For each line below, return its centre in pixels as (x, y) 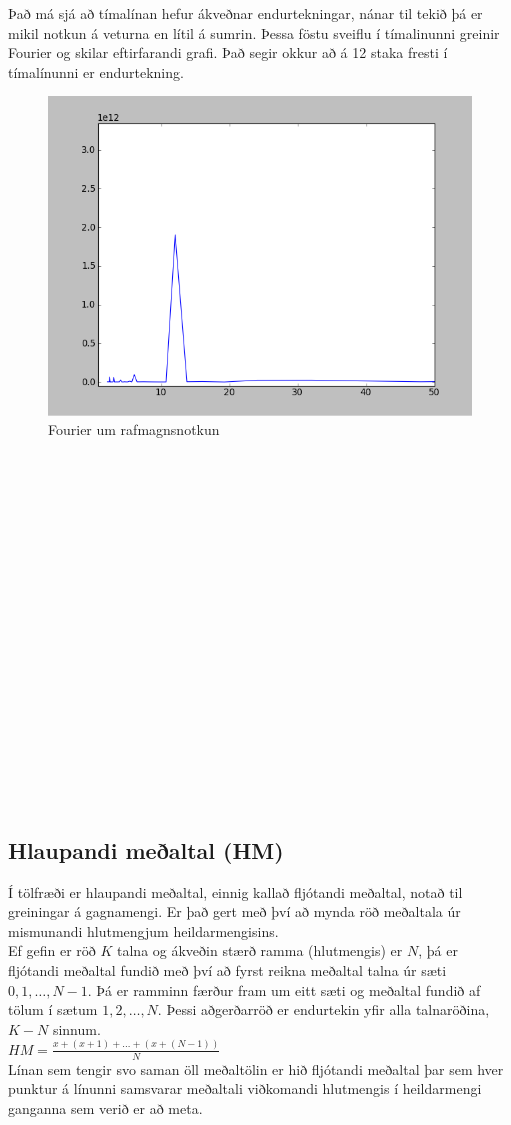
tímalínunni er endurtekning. (96, 71)
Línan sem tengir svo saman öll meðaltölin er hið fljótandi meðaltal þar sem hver (256, 1068)
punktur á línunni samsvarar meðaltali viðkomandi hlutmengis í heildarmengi (245, 1088)
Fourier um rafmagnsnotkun (134, 429)
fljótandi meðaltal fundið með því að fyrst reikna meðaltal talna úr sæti (227, 969)
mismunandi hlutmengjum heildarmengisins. (143, 930)
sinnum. (76, 1028)
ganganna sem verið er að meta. (105, 1107)
